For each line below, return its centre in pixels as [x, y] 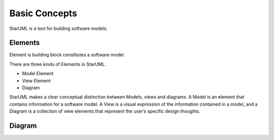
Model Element [38, 74]
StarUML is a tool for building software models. [59, 28]
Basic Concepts [43, 13]
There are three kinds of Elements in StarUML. [58, 64]
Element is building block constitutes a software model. [67, 55]
